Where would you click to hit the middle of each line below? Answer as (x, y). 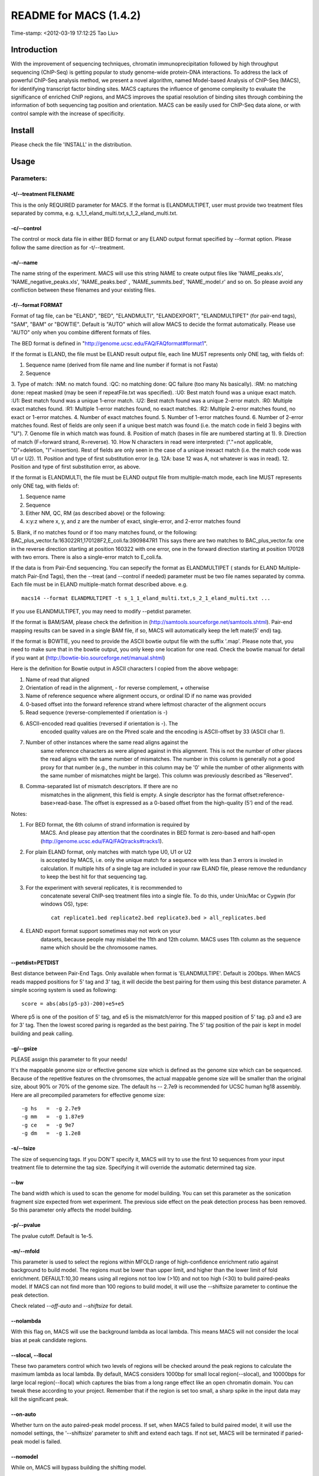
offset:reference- (264, 795)
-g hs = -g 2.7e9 (51, 1109)
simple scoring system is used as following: (64, 990)
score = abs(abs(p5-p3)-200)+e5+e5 (73, 1003)
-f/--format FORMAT (37, 305)
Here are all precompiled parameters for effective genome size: (88, 1095)
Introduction (34, 50)
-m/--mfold (25, 1251)
